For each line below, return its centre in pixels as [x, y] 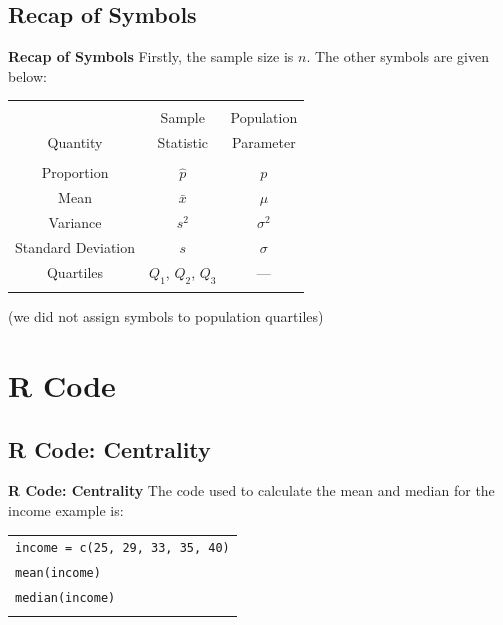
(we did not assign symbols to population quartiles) [166, 316]
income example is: [66, 510]
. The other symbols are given [397, 56]
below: [27, 75]
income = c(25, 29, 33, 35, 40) [122, 548]
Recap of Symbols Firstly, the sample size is [151, 56]
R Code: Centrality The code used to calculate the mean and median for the [251, 490]
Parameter [264, 142]
